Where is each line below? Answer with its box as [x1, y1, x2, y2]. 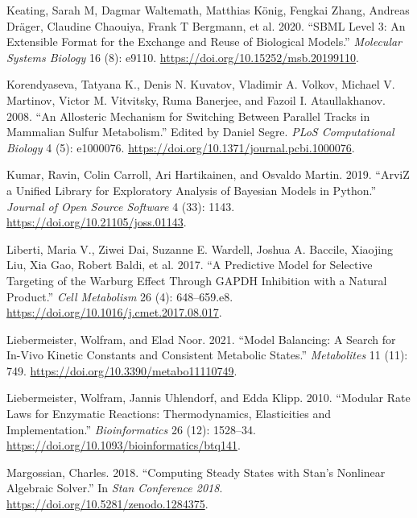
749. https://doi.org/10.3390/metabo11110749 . [6, 362, 237, 379]
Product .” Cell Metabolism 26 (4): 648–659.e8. [6, 288, 233, 305]
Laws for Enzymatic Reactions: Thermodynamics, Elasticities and [6, 405, 331, 422]
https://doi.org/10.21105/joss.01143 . [6, 213, 187, 230]
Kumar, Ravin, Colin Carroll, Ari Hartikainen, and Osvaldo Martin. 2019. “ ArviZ [6, 166, 410, 183]
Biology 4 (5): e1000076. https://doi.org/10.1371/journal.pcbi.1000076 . [6, 139, 355, 155]
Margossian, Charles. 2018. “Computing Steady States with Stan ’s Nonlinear [6, 463, 386, 480]
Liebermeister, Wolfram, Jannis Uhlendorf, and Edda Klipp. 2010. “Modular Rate [6, 389, 411, 406]
